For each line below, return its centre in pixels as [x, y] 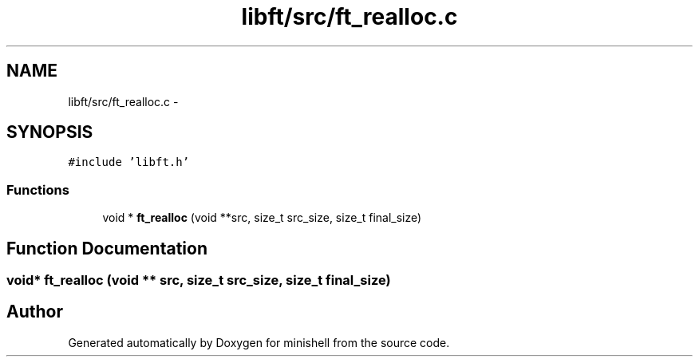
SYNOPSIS [50, 132]
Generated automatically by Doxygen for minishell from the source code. [259, 342]
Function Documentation [107, 248]
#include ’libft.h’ [129, 162]
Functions [38, 189]
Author [35, 312]
